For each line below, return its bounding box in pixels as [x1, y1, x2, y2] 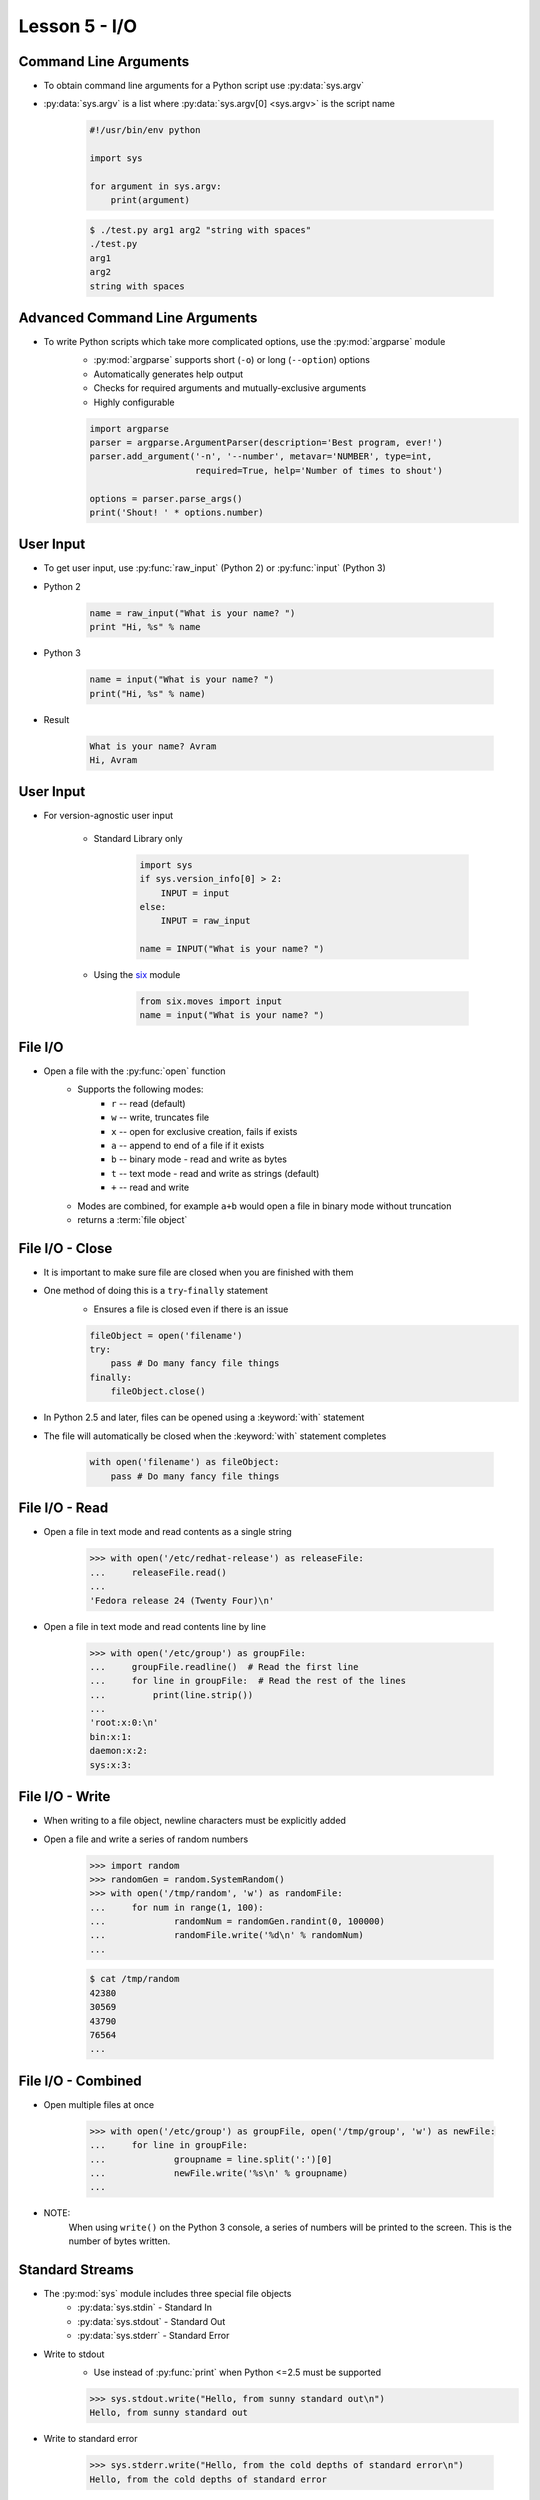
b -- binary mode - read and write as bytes [111, 1153, 287, 1165]
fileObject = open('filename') [89, 1330, 244, 1341]
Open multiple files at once [43, 2098, 155, 2110]
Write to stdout [43, 2348, 105, 2360]
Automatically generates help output [93, 368, 244, 380]
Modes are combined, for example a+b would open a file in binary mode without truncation [77, 1200, 452, 1212]
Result [43, 713, 70, 725]
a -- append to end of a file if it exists [111, 1139, 265, 1151]
